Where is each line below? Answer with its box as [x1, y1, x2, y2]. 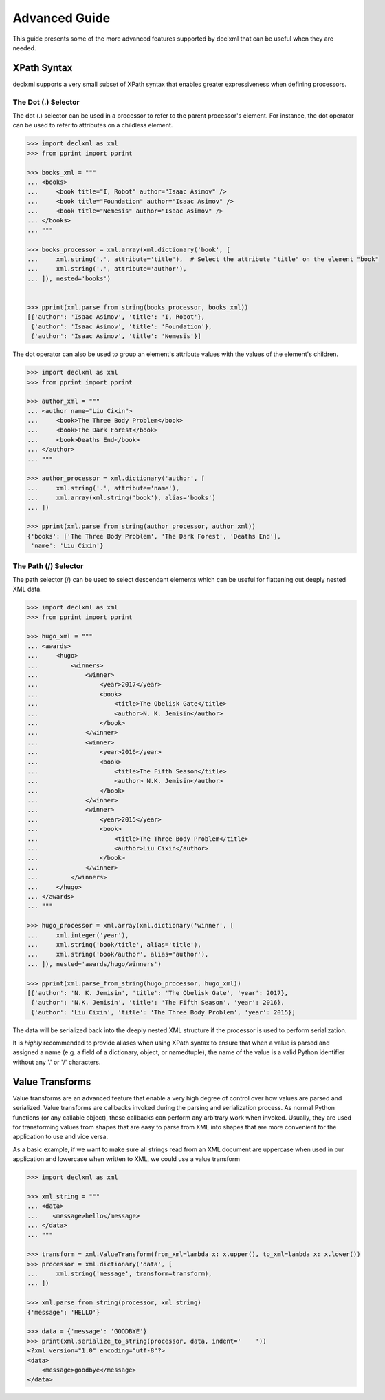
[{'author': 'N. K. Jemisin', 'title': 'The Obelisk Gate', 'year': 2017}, [27, 989, 289, 996]
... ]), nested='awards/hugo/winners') [27, 960, 162, 968]
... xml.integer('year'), [27, 931, 129, 939]
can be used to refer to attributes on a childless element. [12, 121, 173, 129]
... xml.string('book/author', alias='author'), [27, 950, 209, 959]
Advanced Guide [12, 10, 111, 25]
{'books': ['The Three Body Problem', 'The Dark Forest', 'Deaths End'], [27, 532, 281, 540]
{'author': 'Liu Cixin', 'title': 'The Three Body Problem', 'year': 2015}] [31, 1008, 296, 1016]
